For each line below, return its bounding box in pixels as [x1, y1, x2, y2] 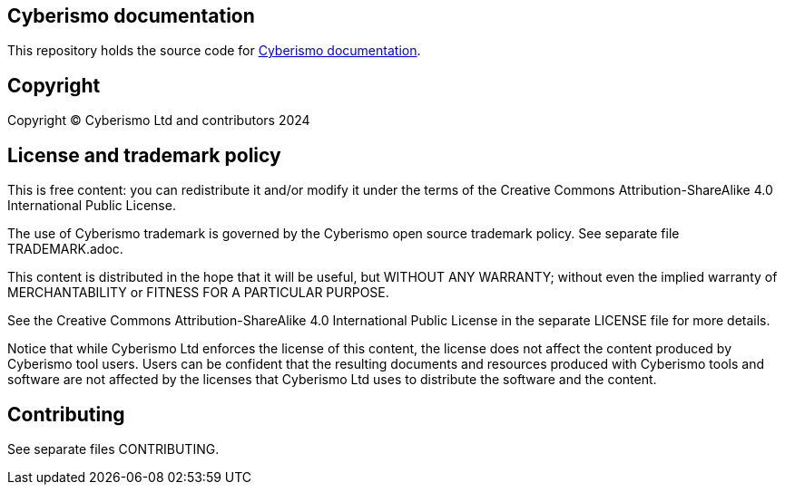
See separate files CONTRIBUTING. [7, 440, 220, 457]
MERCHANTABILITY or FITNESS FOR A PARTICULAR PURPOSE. [7, 285, 389, 301]
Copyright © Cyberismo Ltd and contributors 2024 [7, 112, 310, 129]
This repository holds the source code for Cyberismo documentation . [7, 43, 421, 59]
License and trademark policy [7, 143, 281, 167]
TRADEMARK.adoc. [7, 241, 123, 257]
